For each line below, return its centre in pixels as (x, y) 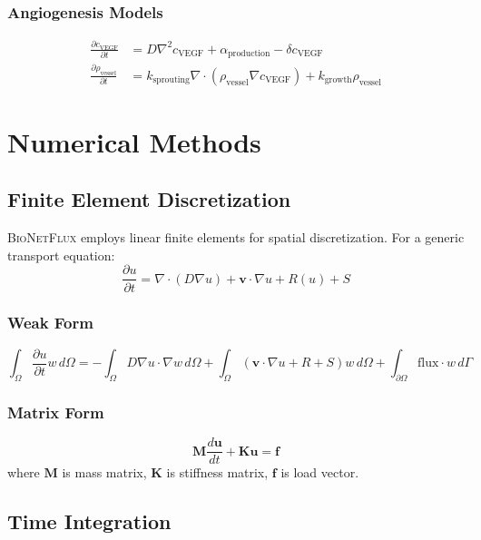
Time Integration (89, 521)
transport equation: (61, 255)
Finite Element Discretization (149, 199)
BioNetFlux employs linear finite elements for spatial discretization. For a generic (236, 237)
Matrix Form (56, 412)
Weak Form (50, 323)
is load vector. (320, 472)
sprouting (171, 80)
